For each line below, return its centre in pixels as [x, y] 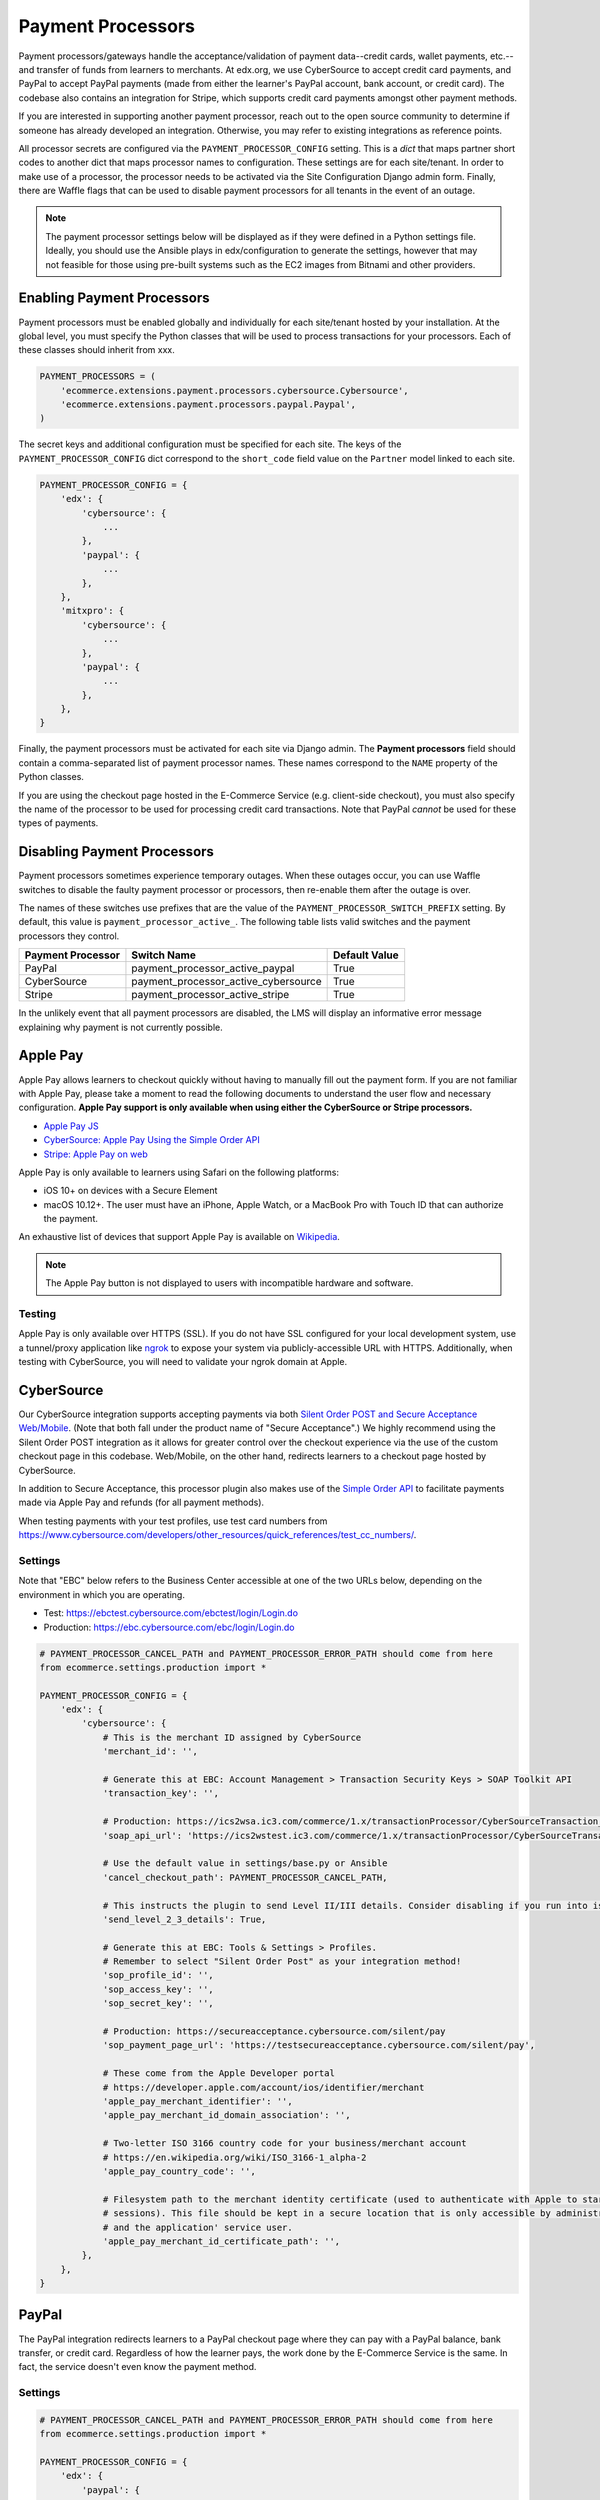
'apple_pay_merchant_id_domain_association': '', [226, 2115]
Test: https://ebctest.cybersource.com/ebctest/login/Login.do [171, 1613]
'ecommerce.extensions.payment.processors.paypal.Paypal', [208, 404]
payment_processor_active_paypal [213, 968]
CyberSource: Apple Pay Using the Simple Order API [151, 1140]
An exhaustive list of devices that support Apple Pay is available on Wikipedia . [179, 1237]
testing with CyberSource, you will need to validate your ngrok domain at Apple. [183, 1362]
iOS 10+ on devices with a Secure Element [130, 1191]
